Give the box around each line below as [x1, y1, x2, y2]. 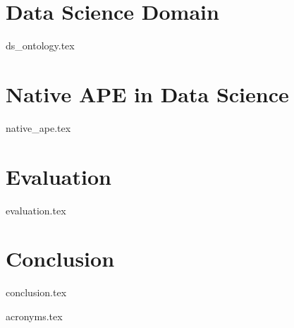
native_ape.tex [6, 120, 71, 135]
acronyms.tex [6, 308, 63, 323]
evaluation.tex [6, 202, 66, 217]
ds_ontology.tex [6, 38, 75, 53]
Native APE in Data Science [6, 79, 289, 108]
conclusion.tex [6, 285, 67, 300]
